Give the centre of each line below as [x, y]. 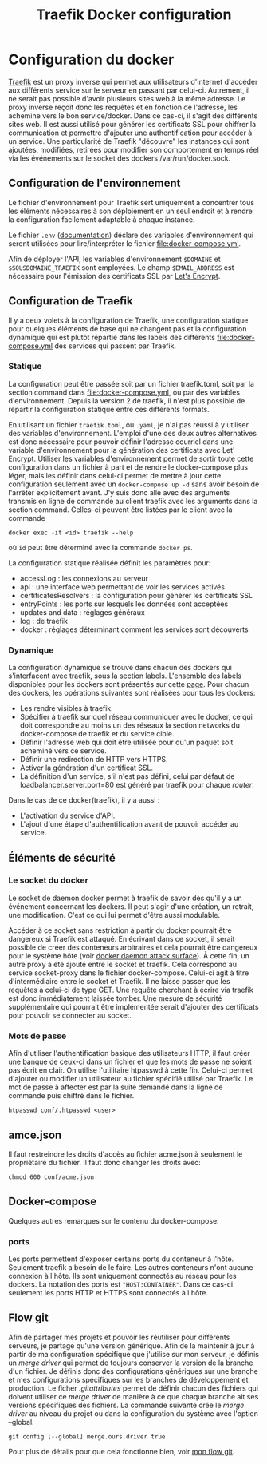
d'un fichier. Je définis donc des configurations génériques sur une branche [133, 1371]
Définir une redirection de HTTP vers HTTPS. [94, 760]
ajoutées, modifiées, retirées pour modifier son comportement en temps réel [133, 149]
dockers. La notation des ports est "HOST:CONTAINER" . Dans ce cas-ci [121, 1284]
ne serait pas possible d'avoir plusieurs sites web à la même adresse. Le [127, 98]
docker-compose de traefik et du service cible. [97, 734]
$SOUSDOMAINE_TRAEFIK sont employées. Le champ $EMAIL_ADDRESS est [121, 267]
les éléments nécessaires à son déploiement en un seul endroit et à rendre [130, 211]
